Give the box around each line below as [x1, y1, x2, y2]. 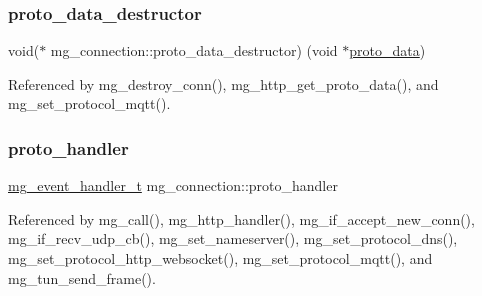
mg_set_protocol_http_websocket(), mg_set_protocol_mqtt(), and [8, 248, 433, 268]
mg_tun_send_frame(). [8, 267, 156, 288]
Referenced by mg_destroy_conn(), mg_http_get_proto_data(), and [8, 73, 439, 94]
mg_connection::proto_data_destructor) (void [50, 40, 338, 61]
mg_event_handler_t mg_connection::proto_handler [8, 175, 338, 196]
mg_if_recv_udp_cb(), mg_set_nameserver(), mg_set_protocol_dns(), [8, 228, 458, 249]
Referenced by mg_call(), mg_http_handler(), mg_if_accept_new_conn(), [8, 208, 475, 229]
